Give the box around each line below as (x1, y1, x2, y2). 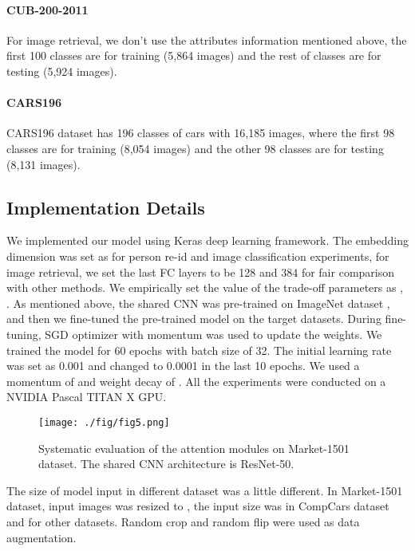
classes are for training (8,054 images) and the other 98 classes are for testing (6, 140, 384, 156)
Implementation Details (6, 195, 205, 219)
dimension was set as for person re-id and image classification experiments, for (6, 247, 389, 264)
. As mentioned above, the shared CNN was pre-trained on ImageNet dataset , (6, 294, 390, 311)
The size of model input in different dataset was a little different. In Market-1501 (6, 482, 403, 498)
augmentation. (6, 529, 77, 545)
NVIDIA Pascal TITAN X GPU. (6, 388, 167, 405)
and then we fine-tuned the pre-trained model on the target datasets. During (6, 310, 381, 327)
